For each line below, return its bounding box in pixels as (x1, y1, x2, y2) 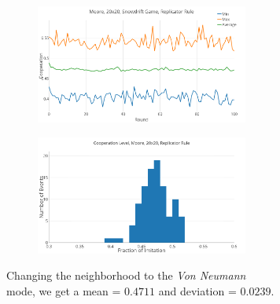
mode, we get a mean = (6, 282, 121, 299)
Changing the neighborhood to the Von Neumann (6, 267, 246, 284)
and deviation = (158, 282, 237, 299)
